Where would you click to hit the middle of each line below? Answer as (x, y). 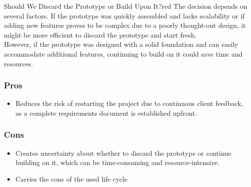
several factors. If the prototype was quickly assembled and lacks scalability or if (124, 15)
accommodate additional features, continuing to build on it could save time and (123, 53)
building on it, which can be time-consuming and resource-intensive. (117, 162)
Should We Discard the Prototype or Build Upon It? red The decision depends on (126, 6)
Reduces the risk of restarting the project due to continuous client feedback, (129, 103)
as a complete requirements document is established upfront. (106, 113)
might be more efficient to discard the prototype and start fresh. (100, 34)
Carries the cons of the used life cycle (71, 178)
